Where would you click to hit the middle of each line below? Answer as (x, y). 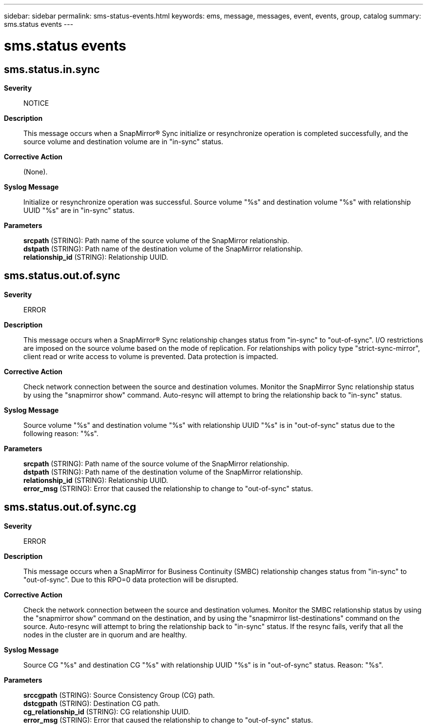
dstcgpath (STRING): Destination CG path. (92, 703)
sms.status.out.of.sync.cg (70, 507)
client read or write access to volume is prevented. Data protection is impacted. (151, 356)
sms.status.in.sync (52, 69)
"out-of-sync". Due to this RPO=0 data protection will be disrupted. (131, 579)
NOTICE (36, 103)
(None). (36, 172)
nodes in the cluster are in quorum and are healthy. (105, 634)
